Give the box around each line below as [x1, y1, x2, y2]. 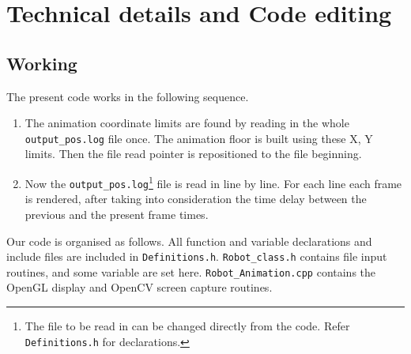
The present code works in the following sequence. [6, 88, 249, 104]
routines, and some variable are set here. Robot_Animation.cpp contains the [6, 263, 376, 280]
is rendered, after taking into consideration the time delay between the [25, 190, 367, 207]
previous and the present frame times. [25, 205, 209, 222]
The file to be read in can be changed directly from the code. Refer [25, 318, 350, 334]
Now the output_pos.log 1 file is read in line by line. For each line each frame [25, 173, 402, 191]
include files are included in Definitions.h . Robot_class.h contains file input [6, 248, 387, 265]
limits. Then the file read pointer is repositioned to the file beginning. [25, 145, 362, 162]
